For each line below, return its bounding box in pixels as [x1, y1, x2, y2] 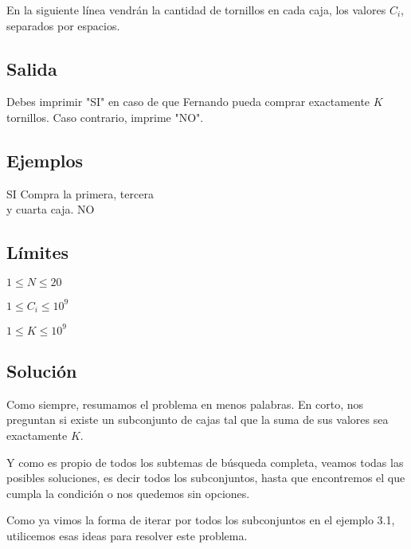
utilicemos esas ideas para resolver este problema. [6, 527, 248, 543]
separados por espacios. [6, 17, 120, 33]
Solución [6, 359, 77, 383]
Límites [6, 240, 69, 265]
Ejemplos [6, 147, 84, 172]
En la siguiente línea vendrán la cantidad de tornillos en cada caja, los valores [6, 2, 386, 18]
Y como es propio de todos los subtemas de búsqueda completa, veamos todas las [6, 453, 404, 470]
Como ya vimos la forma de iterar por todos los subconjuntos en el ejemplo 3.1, [6, 512, 395, 528]
